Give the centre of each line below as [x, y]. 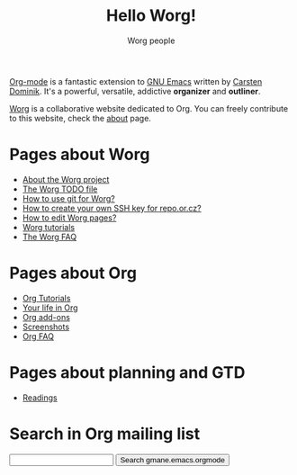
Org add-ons [46, 317]
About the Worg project [66, 179]
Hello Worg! [151, 16]
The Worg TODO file [60, 189]
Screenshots [46, 327]
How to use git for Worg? [68, 198]
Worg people [151, 40]
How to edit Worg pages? [69, 218]
